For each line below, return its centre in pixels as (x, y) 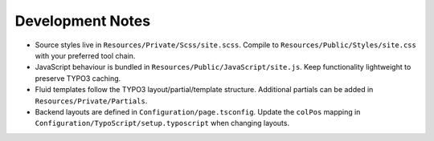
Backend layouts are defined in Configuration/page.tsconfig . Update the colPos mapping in (198, 111)
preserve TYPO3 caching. (78, 78)
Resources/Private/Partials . (91, 101)
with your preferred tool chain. (85, 55)
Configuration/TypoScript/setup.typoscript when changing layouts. (162, 123)
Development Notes (83, 21)
